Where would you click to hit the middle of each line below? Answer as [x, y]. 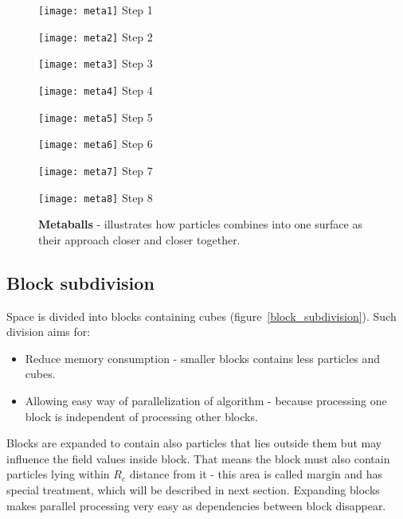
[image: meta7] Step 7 [96, 170]
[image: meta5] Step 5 [96, 117]
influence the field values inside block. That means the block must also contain [198, 458]
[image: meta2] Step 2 [96, 36]
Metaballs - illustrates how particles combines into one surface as [200, 224]
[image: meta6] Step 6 [96, 144]
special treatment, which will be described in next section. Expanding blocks [193, 489]
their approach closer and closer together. [139, 239]
